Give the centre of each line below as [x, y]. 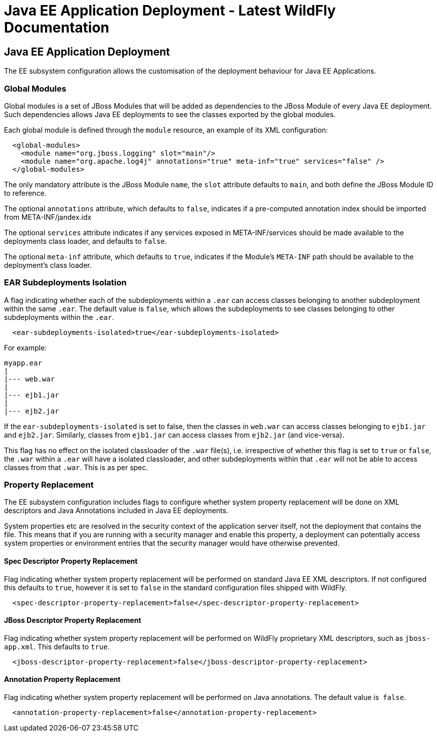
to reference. [25, 193]
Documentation [57, 28]
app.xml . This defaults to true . [57, 646]
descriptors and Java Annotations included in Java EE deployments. [116, 511]
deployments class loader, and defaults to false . [85, 241]
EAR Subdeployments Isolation [65, 283]
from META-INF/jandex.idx [48, 217]
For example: [26, 347]
